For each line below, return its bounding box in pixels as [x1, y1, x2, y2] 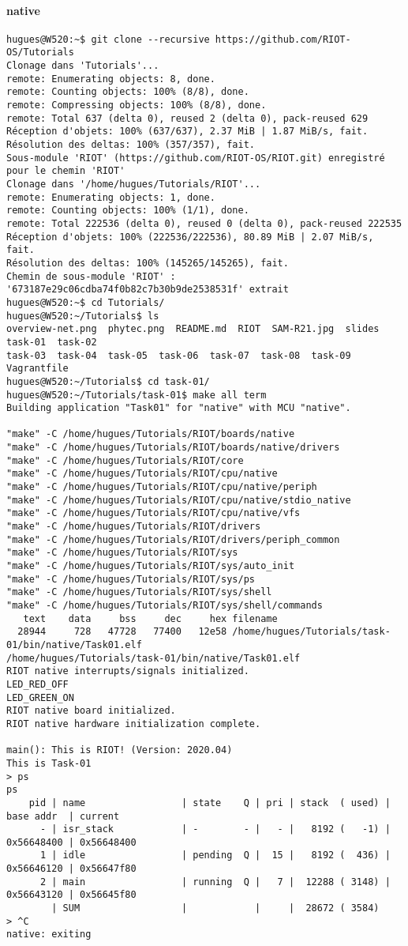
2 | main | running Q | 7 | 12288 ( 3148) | [39, 876, 391, 888]
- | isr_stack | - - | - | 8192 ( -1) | [39, 824, 391, 835]
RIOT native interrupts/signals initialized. [6, 665, 249, 677]
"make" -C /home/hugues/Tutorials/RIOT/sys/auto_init [6, 560, 295, 572]
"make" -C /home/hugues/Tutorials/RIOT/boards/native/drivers [6, 442, 340, 454]
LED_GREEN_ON [6, 692, 74, 703]
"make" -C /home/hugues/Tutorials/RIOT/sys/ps [6, 573, 255, 585]
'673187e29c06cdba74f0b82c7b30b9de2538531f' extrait [6, 284, 289, 296]
